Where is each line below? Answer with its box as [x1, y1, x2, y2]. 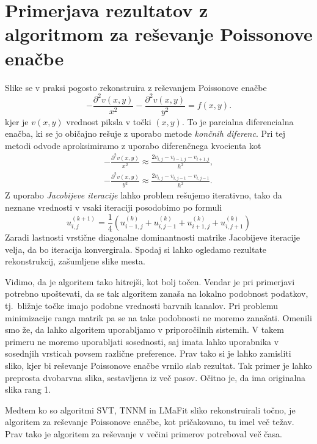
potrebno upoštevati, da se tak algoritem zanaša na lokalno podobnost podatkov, [5, 287, 308, 300]
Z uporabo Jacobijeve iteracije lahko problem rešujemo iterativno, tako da [5, 189, 282, 202]
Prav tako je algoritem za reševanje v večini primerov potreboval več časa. [5, 427, 282, 440]
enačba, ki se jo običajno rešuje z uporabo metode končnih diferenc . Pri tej [5, 127, 286, 140]
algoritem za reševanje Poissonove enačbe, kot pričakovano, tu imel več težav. [5, 415, 294, 428]
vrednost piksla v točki [66, 115, 151, 128]
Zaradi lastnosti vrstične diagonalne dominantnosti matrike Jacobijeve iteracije [5, 231, 300, 244]
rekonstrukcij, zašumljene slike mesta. [5, 255, 145, 267]
